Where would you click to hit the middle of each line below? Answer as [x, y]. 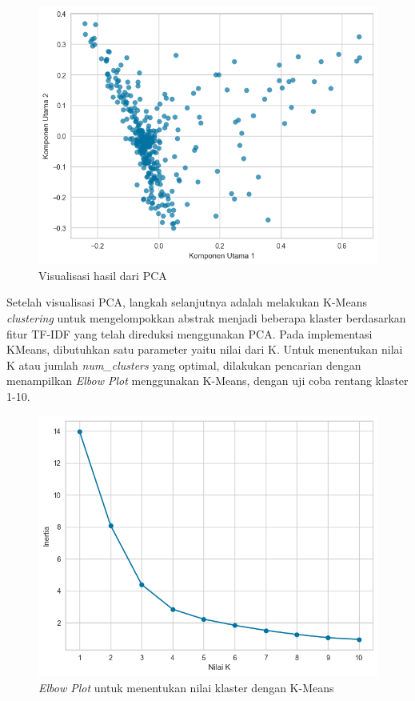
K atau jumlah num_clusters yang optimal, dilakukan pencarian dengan [184, 365]
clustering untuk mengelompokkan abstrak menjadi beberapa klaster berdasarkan [206, 318]
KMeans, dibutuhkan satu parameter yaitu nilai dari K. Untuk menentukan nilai [205, 349]
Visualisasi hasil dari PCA [103, 275]
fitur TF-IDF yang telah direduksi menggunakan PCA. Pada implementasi [190, 333]
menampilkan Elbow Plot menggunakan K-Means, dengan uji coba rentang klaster [207, 381]
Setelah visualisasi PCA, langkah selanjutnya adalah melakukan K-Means [187, 302]
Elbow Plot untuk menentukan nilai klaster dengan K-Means [186, 687]
